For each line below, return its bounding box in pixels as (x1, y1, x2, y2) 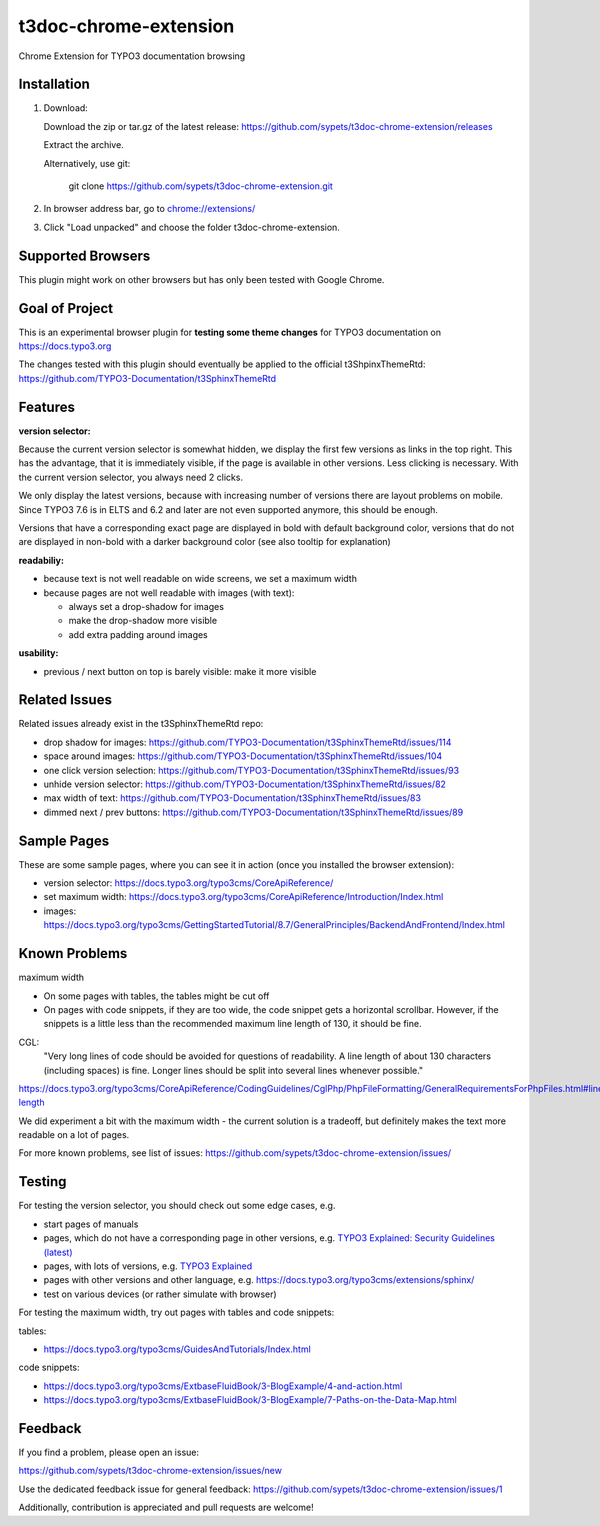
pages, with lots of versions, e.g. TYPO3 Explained (43, 1260, 253, 1272)
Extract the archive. (43, 139, 124, 151)
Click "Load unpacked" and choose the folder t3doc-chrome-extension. (43, 221, 340, 233)
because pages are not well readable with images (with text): (43, 586, 295, 599)
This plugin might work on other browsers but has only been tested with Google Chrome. (18, 273, 385, 285)
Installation (18, 76, 90, 93)
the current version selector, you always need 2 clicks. (18, 471, 244, 483)
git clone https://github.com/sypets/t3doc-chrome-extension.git (68, 180, 334, 192)
